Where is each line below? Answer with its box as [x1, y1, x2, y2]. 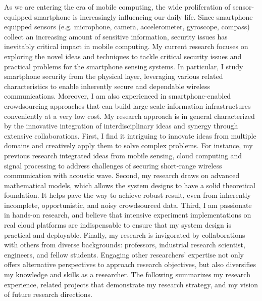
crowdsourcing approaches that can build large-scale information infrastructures [4, 100, 251, 111]
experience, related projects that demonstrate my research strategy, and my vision [4, 279, 258, 289]
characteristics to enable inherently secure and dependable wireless [4, 80, 211, 91]
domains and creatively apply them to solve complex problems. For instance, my [4, 140, 253, 151]
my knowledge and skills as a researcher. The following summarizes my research [4, 269, 250, 280]
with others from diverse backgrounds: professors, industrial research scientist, [4, 239, 245, 250]
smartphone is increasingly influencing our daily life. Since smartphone [34, 11, 253, 22]
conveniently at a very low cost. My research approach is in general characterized [4, 110, 255, 121]
